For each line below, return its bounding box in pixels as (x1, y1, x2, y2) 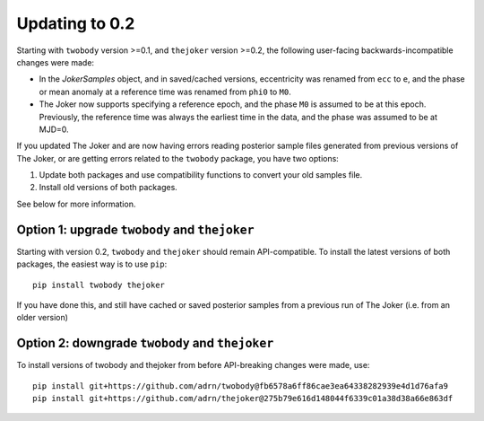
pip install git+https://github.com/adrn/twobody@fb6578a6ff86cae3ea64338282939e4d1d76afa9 (32, 381, 448, 390)
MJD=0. (39, 124, 69, 135)
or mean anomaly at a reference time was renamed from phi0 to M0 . (39, 86, 291, 97)
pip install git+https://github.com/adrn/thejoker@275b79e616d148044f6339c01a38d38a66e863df (32, 393, 454, 403)
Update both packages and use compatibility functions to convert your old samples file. (39, 170, 363, 180)
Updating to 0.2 (16, 13, 135, 33)
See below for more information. (16, 198, 136, 209)
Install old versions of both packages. (39, 182, 178, 193)
